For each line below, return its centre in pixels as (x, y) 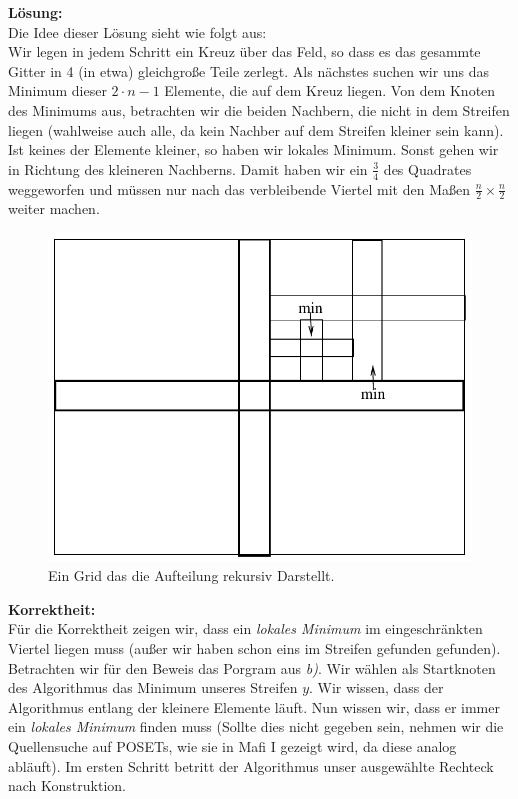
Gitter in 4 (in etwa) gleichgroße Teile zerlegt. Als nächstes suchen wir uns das (248, 70)
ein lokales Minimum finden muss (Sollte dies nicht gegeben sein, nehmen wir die (256, 726)
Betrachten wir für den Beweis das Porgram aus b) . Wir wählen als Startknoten (252, 667)
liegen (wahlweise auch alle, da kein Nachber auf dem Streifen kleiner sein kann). (256, 129)
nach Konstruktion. (67, 785)
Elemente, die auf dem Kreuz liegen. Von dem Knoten (330, 90)
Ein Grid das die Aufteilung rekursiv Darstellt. (191, 575)
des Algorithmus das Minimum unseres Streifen (153, 687)
